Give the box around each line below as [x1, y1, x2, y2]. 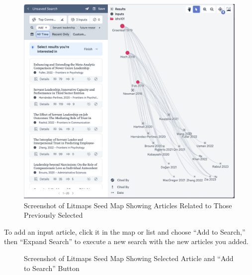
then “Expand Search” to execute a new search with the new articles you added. [4, 236, 249, 247]
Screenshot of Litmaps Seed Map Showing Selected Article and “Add [24, 253, 234, 264]
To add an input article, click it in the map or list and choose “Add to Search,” [4, 226, 246, 237]
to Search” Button [24, 263, 80, 273]
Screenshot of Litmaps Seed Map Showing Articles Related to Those [24, 200, 232, 210]
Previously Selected [24, 210, 83, 220]
